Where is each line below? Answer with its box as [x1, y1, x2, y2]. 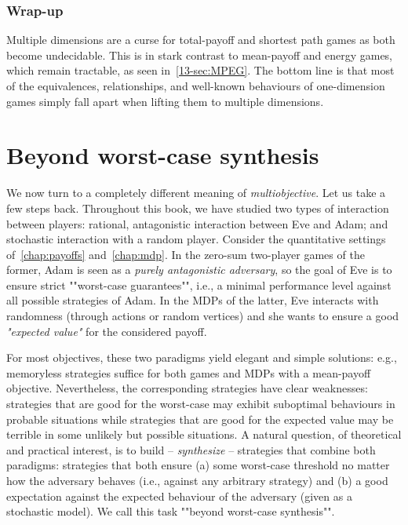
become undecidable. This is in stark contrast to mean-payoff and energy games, [6, 46, 393, 63]
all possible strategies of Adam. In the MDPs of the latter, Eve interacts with [6, 292, 379, 308]
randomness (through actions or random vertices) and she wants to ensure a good [6, 308, 399, 324]
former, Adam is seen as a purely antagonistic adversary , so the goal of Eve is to [6, 261, 392, 278]
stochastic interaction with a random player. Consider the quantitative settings [6, 231, 386, 247]
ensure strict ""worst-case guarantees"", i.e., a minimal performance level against [6, 276, 392, 293]
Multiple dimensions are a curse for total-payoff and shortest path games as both [6, 31, 395, 48]
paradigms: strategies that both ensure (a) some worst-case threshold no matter [6, 457, 390, 473]
